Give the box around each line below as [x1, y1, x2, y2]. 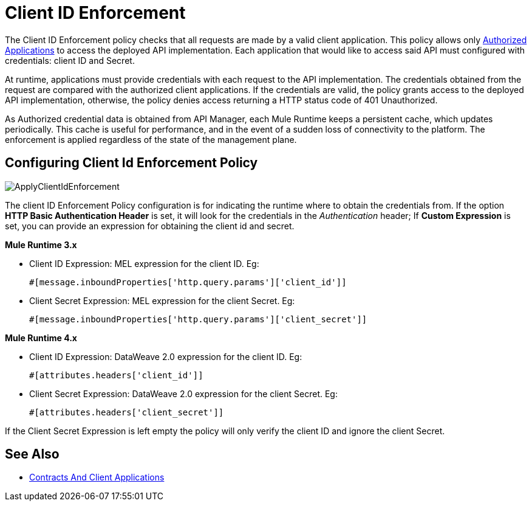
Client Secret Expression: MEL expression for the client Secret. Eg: [29, 295, 295, 306]
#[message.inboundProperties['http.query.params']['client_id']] [29, 277, 347, 287]
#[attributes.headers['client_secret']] [29, 407, 224, 417]
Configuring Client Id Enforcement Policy [5, 155, 258, 171]
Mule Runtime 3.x [5, 239, 77, 250]
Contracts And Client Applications [29, 472, 165, 483]
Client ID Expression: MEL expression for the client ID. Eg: [29, 258, 259, 269]
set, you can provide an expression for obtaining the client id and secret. [5, 220, 295, 231]
